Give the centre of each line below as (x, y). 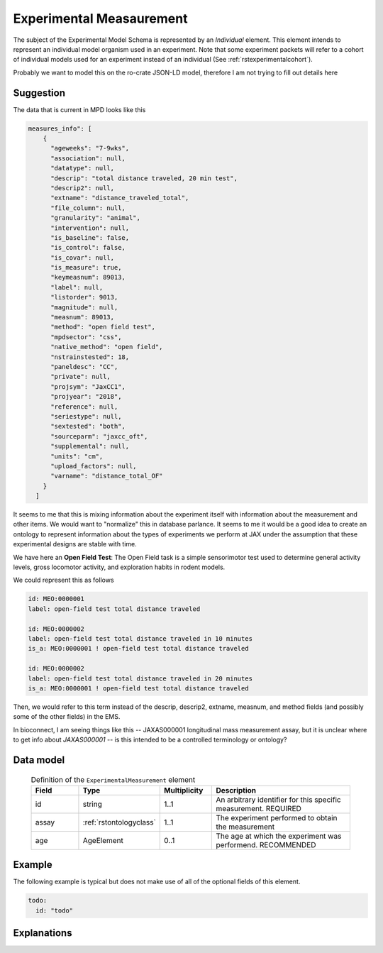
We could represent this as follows (63, 580)
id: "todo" (55, 910)
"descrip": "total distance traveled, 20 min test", (144, 178)
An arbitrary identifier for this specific (278, 800)
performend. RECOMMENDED (266, 844)
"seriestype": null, (86, 416)
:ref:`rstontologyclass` (119, 822)
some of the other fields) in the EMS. (67, 717)
